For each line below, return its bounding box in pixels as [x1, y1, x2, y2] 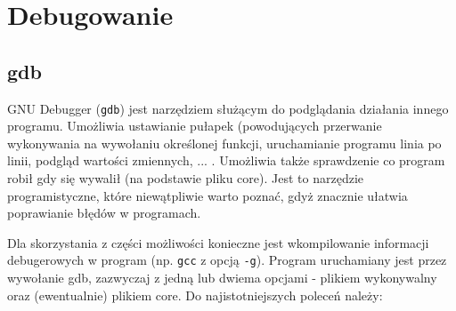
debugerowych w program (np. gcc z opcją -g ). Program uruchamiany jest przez [7, 251, 447, 269]
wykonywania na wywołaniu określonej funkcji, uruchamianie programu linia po [7, 133, 442, 152]
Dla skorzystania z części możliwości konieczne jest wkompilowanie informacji [7, 233, 429, 251]
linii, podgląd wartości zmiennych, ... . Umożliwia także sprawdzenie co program [7, 151, 445, 170]
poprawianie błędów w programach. [7, 203, 201, 222]
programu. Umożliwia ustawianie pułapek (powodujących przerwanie [7, 116, 382, 135]
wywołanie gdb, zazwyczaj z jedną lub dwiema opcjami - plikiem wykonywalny [7, 268, 437, 287]
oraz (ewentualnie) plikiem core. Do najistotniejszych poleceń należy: [7, 285, 383, 304]
